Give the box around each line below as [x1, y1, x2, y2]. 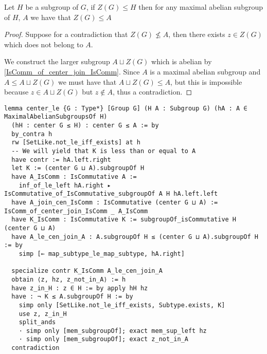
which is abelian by [151, 56, 212, 67]
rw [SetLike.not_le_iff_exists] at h [11, 139, 140, 146]
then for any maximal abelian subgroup [138, 2, 263, 12]
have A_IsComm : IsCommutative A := [11, 173, 137, 180]
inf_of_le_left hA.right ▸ [19, 181, 111, 189]
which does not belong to [4, 39, 83, 49]
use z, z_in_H [19, 310, 67, 318]
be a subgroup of [25, 2, 79, 12]
